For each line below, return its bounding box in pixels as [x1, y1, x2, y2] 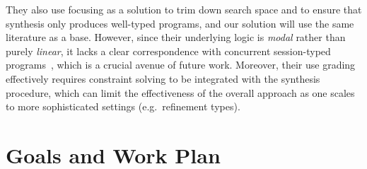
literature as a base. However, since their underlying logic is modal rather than [6, 30, 346, 45]
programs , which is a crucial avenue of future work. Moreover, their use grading [6, 57, 356, 72]
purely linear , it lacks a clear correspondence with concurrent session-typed [6, 43, 331, 58]
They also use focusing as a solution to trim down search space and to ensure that [6, 2, 362, 16]
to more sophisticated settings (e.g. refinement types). [6, 99, 240, 114]
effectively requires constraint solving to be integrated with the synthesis [6, 71, 320, 86]
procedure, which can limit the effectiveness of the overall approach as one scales [6, 85, 355, 100]
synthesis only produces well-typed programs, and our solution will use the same [6, 16, 354, 30]
